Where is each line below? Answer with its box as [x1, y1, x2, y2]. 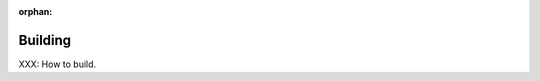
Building [18, 31, 72, 49]
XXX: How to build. [18, 58, 97, 70]
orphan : [18, 6, 53, 17]
